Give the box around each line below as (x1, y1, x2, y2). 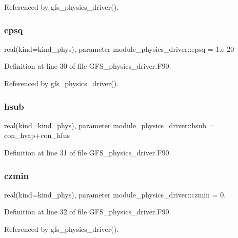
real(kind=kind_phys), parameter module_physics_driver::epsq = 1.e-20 (4, 43, 234, 54)
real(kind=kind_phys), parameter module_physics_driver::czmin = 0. (4, 189, 226, 200)
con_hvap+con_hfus (4, 130, 70, 141)
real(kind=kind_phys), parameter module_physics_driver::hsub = (4, 120, 214, 130)
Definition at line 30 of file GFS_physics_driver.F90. (4, 61, 171, 71)
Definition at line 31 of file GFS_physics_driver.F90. (4, 147, 171, 157)
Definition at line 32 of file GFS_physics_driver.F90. (4, 206, 171, 217)
